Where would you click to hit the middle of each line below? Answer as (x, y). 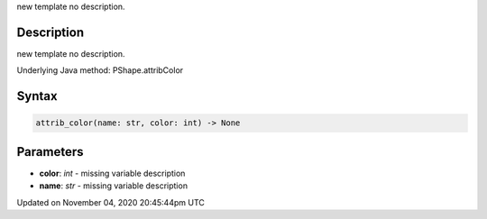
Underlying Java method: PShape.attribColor (100, 70)
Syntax (37, 96)
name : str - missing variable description (114, 186)
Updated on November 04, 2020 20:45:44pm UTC (110, 202)
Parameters (50, 152)
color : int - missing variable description (112, 173)
